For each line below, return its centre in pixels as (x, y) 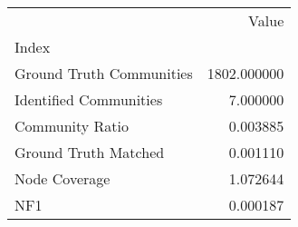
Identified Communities (89, 99)
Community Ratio (72, 126)
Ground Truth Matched (90, 152)
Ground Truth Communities (104, 73)
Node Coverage (62, 178)
